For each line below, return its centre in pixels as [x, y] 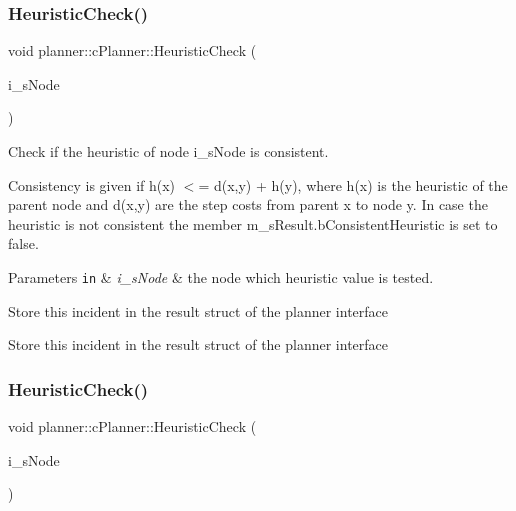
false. [23, 243]
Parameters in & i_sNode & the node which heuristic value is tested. [221, 276]
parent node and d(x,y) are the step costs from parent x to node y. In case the [248, 204]
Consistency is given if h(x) [92, 184]
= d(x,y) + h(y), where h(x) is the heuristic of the [353, 184]
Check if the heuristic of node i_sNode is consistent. [168, 151]
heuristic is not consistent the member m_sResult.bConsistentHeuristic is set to [253, 223]
